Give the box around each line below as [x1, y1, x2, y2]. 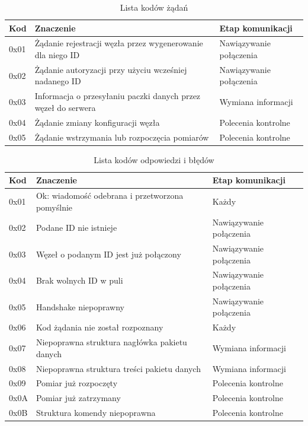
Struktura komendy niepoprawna [36, 406, 156, 419]
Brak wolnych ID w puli [36, 274, 123, 287]
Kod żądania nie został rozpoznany [36, 321, 163, 333]
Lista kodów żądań [120, 1, 188, 13]
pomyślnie [36, 201, 73, 213]
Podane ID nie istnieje [36, 221, 117, 234]
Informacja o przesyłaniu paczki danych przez [34, 90, 201, 102]
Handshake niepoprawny [36, 300, 124, 313]
